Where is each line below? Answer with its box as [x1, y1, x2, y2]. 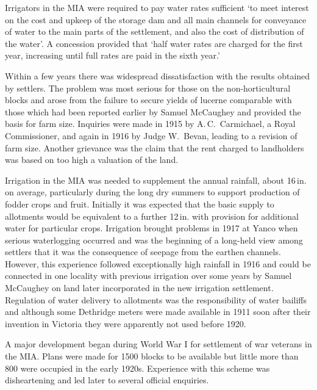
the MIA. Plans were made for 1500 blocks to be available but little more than [5, 350, 299, 363]
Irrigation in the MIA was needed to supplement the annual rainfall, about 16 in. [5, 173, 307, 186]
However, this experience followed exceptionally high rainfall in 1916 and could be [5, 257, 311, 270]
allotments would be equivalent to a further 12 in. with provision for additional [5, 209, 299, 222]
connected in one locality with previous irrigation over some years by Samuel [5, 269, 292, 282]
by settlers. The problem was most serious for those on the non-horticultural [5, 81, 291, 94]
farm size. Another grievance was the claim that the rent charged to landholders [5, 141, 304, 154]
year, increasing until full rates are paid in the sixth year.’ [5, 49, 220, 62]
